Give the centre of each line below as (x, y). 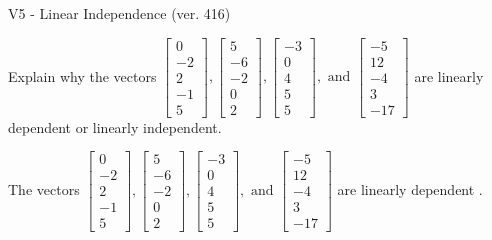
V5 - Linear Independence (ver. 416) (119, 13)
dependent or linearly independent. (115, 126)
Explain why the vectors (82, 75)
